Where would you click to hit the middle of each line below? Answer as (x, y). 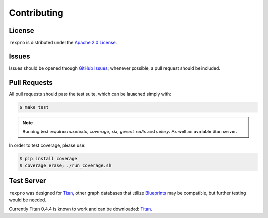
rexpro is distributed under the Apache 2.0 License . (63, 43)
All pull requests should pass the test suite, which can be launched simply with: (90, 94)
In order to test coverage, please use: (47, 145)
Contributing (36, 13)
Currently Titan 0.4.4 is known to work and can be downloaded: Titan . (81, 209)
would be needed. (28, 200)
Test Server (28, 181)
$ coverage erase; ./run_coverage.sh (66, 165)
